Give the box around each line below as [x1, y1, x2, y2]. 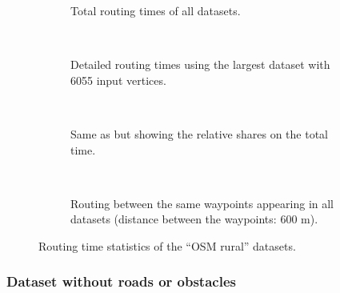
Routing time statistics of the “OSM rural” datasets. [38, 237, 296, 254]
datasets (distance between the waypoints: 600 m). [70, 211, 318, 227]
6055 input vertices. [70, 71, 166, 88]
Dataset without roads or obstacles [6, 271, 236, 291]
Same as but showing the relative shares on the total [70, 125, 328, 142]
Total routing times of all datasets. [70, 2, 241, 18]
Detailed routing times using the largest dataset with [70, 56, 330, 73]
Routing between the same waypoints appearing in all [70, 195, 334, 211]
